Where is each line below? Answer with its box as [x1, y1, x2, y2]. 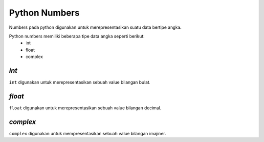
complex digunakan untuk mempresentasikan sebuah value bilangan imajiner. [9, 130, 166, 136]
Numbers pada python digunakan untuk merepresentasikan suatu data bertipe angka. [9, 24, 182, 30]
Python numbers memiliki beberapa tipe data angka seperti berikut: [9, 33, 145, 39]
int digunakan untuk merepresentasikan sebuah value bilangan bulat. [9, 80, 151, 85]
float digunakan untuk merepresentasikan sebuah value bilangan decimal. [9, 105, 161, 111]
